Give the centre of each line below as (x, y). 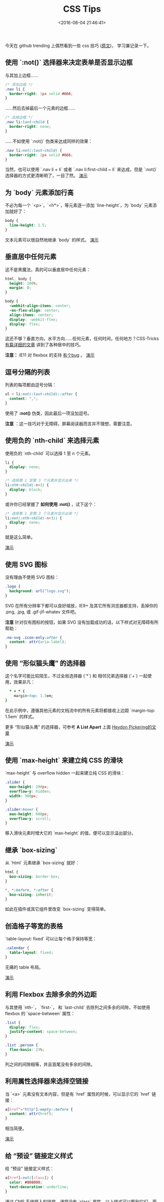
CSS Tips (82, 9)
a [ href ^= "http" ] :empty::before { (39, 1109)
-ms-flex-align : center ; (35, 310)
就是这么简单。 (20, 537)
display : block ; (26, 489)
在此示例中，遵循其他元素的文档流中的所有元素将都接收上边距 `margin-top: (80, 710)
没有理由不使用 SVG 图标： (32, 577)
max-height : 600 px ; (29, 814)
